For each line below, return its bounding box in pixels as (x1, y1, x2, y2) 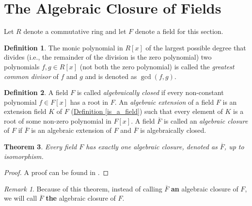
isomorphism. (4, 151, 44, 161)
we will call (4, 193, 37, 203)
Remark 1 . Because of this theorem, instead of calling (4, 183, 162, 193)
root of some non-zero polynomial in (4, 115, 111, 126)
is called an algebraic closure (163, 115, 248, 126)
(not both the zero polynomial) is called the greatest (79, 61, 235, 71)
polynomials (4, 61, 40, 71)
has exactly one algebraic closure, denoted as (86, 142, 218, 152)
